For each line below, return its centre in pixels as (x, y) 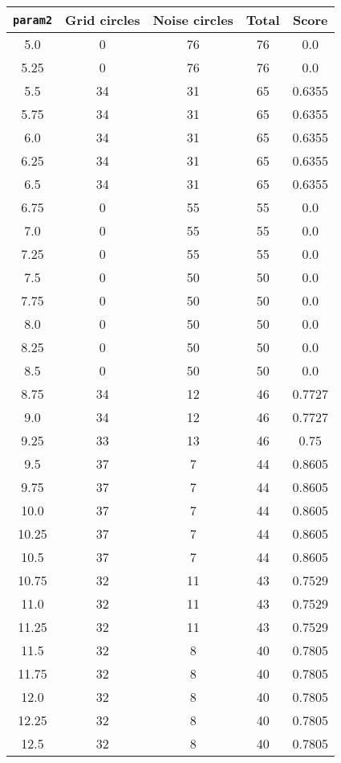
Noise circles (193, 20)
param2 (33, 20)
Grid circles (103, 20)
